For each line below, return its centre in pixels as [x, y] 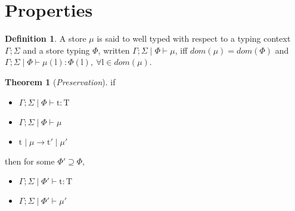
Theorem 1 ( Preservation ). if [60, 81]
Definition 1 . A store [46, 38]
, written [114, 50]
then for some [30, 161]
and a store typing [56, 50]
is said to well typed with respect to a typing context [194, 38]
